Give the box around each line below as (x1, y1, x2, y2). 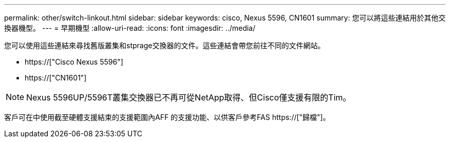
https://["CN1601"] (25, 73, 87, 82)
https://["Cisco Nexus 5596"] (25, 57, 123, 66)
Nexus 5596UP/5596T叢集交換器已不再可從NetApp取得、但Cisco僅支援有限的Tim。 (26, 92, 351, 103)
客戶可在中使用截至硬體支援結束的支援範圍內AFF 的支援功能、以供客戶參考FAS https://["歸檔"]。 (4, 113, 330, 121)
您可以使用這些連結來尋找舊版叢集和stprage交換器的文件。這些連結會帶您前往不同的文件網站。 (4, 41, 325, 50)
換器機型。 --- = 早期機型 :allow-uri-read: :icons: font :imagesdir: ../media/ (4, 24, 256, 32)
